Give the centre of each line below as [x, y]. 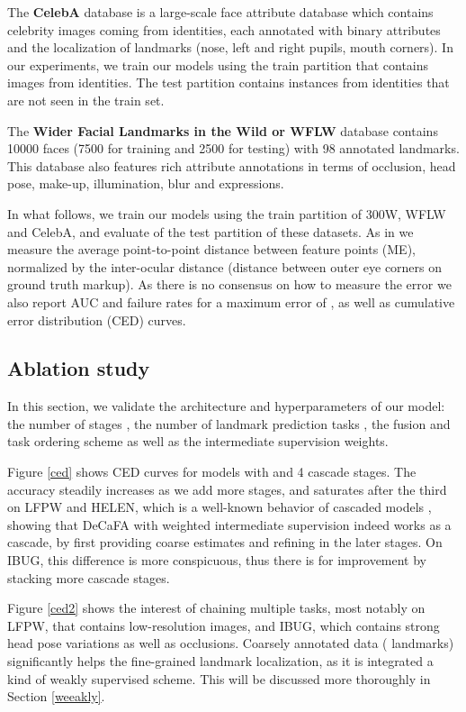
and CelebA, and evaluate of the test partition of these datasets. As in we [211, 231]
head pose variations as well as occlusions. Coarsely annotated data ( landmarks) [231, 643]
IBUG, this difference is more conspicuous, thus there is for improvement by [217, 560]
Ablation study [79, 368]
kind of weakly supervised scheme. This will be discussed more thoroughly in [219, 678]
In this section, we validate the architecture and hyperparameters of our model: [226, 406]
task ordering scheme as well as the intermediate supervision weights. [198, 441]
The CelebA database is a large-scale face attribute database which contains [220, 12]
